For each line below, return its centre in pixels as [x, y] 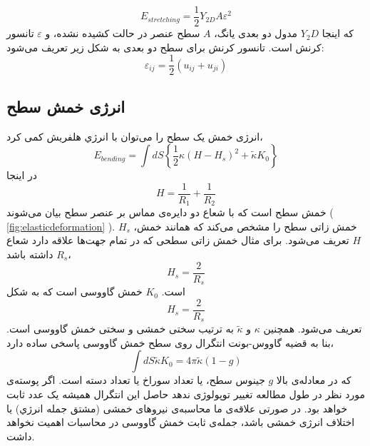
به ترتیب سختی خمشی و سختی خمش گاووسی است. [120, 329]
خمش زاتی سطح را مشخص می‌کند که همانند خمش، [245, 226]
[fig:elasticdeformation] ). [61, 226]
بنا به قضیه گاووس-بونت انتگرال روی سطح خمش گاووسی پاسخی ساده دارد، [170, 342]
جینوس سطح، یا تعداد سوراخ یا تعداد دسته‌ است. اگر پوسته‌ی [136, 380]
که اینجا [338, 33]
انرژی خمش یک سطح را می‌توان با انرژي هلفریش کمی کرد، [135, 136]
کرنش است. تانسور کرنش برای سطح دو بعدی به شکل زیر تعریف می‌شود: [165, 47]
